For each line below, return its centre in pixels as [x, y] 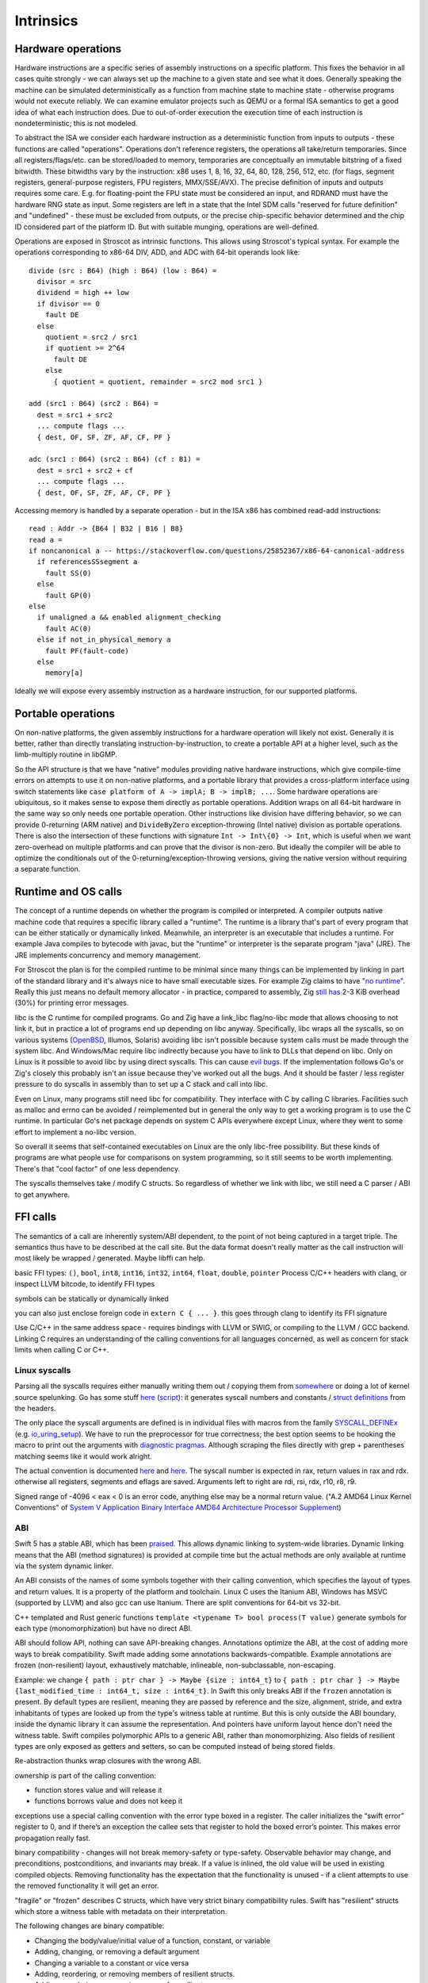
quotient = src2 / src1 [91, 338]
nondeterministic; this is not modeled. [76, 124]
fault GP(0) [68, 595]
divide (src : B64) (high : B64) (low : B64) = [123, 270]
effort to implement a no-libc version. [75, 1132]
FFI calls [36, 1217]
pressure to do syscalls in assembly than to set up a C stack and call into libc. [141, 1084]
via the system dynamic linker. [64, 1566]
